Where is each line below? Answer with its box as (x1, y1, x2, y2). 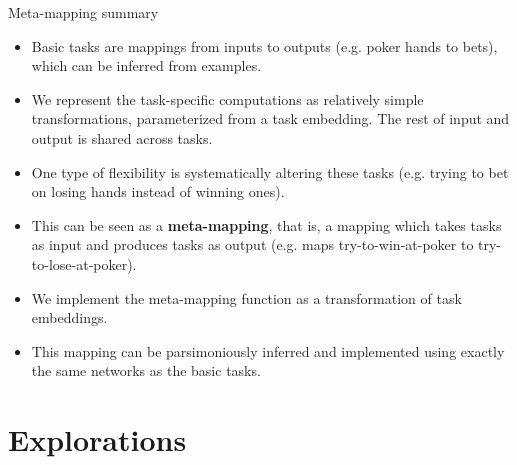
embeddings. (31, 307, 108, 328)
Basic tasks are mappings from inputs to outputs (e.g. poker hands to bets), (31, 35, 498, 56)
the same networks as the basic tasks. (31, 360, 261, 381)
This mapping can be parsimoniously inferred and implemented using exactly (31, 340, 505, 361)
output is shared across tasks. (31, 127, 213, 148)
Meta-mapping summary (8, 2, 159, 22)
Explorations (8, 419, 187, 460)
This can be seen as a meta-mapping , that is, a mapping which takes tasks (31, 214, 502, 235)
